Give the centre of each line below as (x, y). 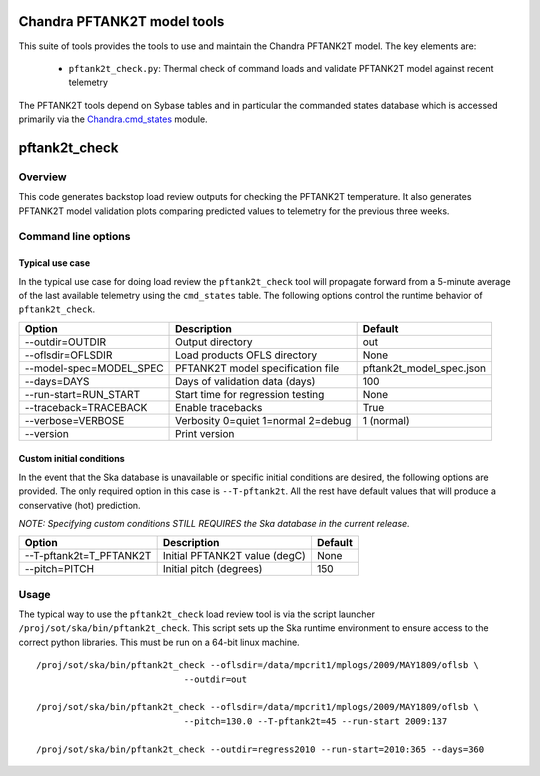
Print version (205, 433)
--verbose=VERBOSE (74, 420)
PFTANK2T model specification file (257, 368)
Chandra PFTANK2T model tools (121, 21)
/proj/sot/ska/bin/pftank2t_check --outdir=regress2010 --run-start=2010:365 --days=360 (260, 749)
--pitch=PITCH (59, 569)
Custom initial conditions (71, 459)
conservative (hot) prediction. (79, 505)
